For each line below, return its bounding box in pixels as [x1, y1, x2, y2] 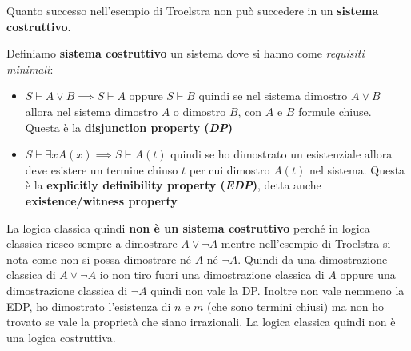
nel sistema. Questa [309, 161, 405, 177]
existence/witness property [25, 192, 178, 209]
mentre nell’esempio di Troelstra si [221, 235, 391, 252]
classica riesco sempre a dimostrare [6, 235, 178, 252]
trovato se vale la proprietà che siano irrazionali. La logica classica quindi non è [6, 313, 396, 330]
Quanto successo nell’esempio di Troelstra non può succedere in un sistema [6, 2, 379, 18]
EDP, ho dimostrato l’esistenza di [6, 297, 171, 314]
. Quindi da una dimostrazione [237, 250, 388, 267]
